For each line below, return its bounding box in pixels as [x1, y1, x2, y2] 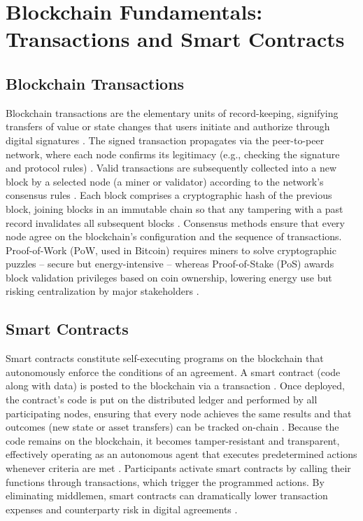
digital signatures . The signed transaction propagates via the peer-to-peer [6, 132, 325, 147]
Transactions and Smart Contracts [6, 25, 345, 53]
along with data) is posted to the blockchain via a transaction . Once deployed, [6, 378, 345, 393]
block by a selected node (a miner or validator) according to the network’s [6, 174, 324, 188]
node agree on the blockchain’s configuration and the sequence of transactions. [6, 229, 342, 244]
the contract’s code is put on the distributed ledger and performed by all [6, 392, 318, 407]
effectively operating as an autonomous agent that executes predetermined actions [6, 447, 357, 461]
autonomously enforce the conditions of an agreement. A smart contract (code [6, 364, 341, 379]
